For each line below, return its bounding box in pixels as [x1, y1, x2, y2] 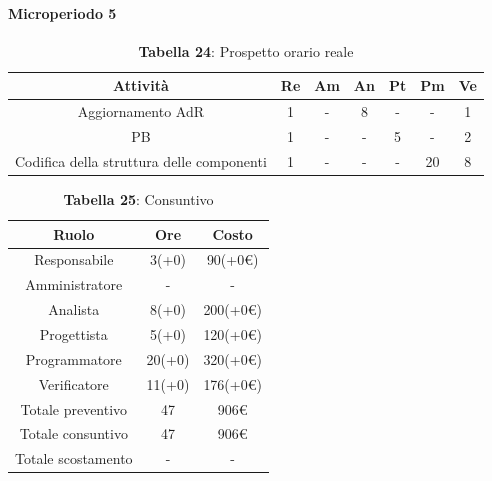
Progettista [39, 323, 108, 344]
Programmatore [25, 348, 122, 369]
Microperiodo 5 [8, 2, 117, 23]
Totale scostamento [15, 448, 133, 469]
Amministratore [25, 274, 123, 295]
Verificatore [38, 373, 109, 394]
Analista [48, 299, 100, 320]
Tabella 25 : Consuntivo [63, 189, 214, 210]
